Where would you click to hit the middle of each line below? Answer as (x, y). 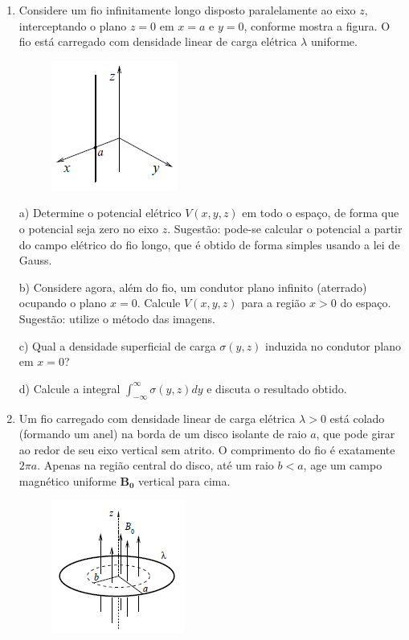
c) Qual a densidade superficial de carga (117, 345)
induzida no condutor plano (333, 345)
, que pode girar (356, 434)
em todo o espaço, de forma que (321, 213)
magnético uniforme (67, 480)
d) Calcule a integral (70, 388)
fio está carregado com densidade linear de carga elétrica (158, 41)
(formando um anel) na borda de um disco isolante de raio (163, 434)
